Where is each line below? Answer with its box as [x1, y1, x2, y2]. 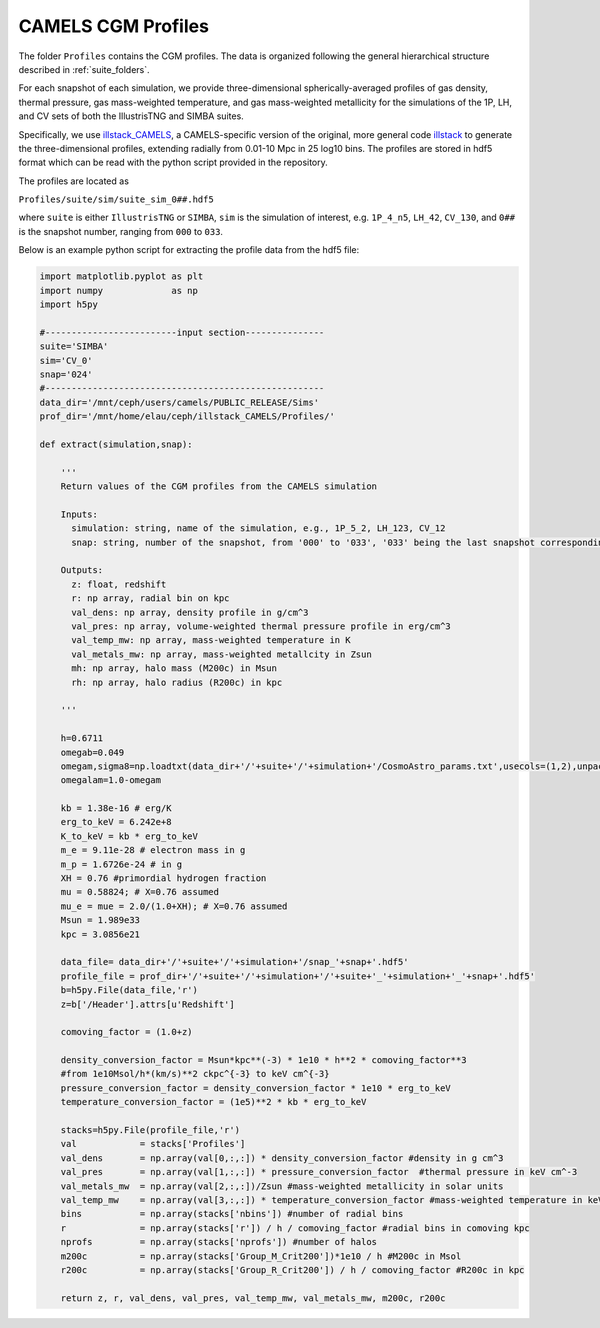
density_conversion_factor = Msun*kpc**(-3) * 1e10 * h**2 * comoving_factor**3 [60, 1055, 467, 1066]
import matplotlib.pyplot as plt [39, 271, 204, 282]
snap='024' [39, 368, 93, 380]
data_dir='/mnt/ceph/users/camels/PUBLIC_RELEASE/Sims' [39, 396, 320, 408]
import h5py [39, 299, 99, 310]
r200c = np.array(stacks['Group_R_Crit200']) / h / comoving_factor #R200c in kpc [60, 1264, 525, 1275]
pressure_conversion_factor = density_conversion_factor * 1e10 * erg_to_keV [60, 1082, 452, 1094]
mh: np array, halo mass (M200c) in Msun [71, 663, 277, 674]
